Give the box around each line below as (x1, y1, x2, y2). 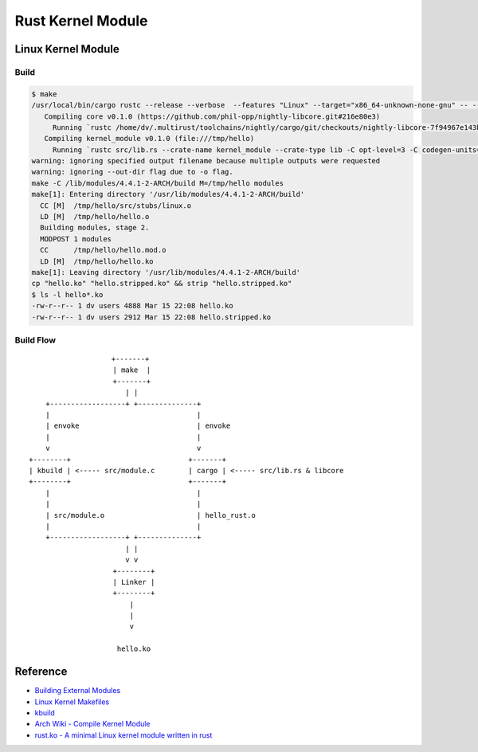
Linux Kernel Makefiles (34, 697, 110, 707)
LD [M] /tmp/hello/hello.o (40, 212, 150, 221)
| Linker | (112, 578, 155, 586)
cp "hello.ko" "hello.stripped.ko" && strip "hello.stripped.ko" (31, 279, 292, 288)
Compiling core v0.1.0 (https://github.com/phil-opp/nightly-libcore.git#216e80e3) (44, 112, 381, 121)
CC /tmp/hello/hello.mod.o (40, 245, 167, 255)
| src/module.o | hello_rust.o (45, 511, 257, 519)
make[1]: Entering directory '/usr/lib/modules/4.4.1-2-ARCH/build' (31, 190, 305, 199)
